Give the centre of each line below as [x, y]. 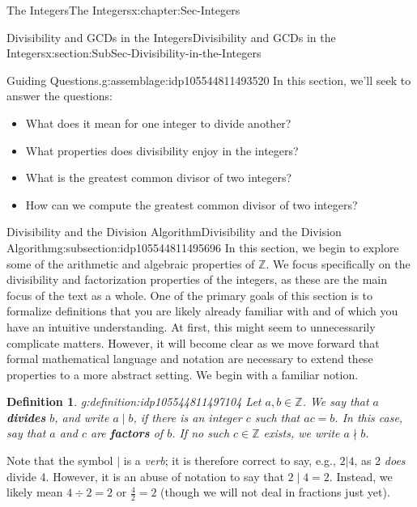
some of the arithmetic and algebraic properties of [131, 263]
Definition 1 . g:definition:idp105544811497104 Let [134, 401]
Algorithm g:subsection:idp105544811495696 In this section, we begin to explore [203, 247]
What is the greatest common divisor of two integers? [159, 177]
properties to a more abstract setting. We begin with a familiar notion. [183, 374]
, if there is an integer [187, 417]
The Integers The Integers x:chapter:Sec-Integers [123, 10]
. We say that [336, 401]
